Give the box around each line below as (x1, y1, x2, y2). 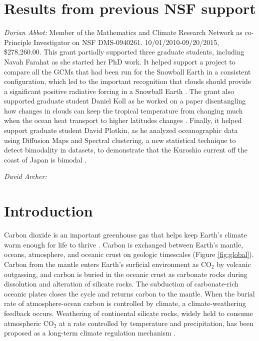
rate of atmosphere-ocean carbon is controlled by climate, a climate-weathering (4, 298, 246, 308)
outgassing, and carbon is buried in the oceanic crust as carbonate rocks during (4, 268, 247, 279)
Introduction (4, 200, 93, 221)
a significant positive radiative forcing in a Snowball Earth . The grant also (4, 85, 234, 96)
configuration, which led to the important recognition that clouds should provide (4, 76, 251, 86)
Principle (4, 36, 31, 47)
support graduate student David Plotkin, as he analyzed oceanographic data (4, 125, 238, 135)
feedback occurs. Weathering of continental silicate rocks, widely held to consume (4, 307, 253, 318)
